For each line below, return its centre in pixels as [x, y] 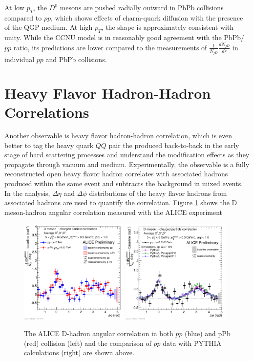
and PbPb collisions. [76, 59]
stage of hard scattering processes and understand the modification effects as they [127, 155]
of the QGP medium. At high [49, 27]
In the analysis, [27, 193]
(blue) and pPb [208, 333]
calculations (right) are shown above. [79, 352]
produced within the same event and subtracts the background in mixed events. [124, 183]
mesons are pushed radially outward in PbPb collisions [142, 7]
